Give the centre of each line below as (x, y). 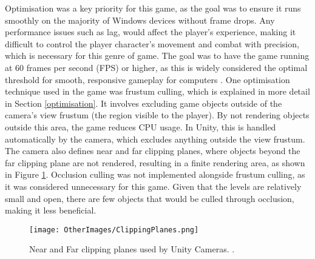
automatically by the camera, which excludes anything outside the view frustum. (155, 139)
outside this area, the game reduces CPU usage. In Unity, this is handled (141, 126)
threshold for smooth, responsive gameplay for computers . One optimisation (147, 79)
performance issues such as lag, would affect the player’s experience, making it (151, 32)
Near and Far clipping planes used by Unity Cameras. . (132, 249)
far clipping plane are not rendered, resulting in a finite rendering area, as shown (155, 162)
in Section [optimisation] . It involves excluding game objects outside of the (144, 103)
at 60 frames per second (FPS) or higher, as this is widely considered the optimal (156, 67)
